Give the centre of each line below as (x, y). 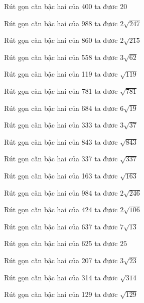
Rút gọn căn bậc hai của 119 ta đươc (61, 74)
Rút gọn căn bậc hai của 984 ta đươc (61, 192)
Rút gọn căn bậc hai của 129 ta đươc (61, 294)
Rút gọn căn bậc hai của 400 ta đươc (61, 6)
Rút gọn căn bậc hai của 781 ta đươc (61, 90)
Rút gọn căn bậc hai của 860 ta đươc (61, 40)
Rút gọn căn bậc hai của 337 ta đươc (61, 159)
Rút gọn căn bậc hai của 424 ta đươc (61, 209)
